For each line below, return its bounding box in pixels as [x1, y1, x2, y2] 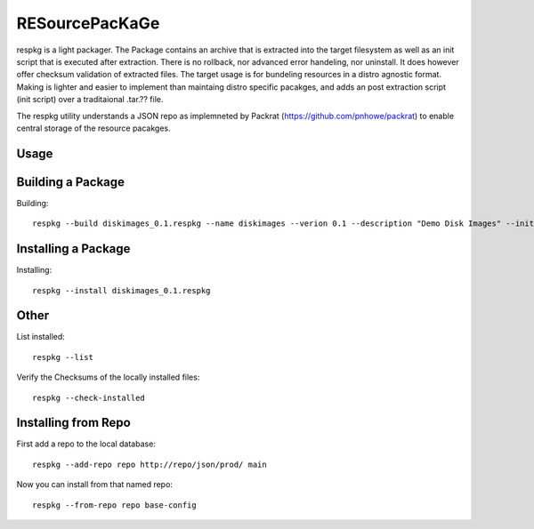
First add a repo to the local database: [16, 438, 156, 449]
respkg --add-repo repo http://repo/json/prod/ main [32, 459, 267, 469]
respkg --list [32, 352, 93, 362]
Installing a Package [16, 241, 131, 257]
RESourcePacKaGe [16, 13, 160, 33]
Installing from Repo [16, 415, 131, 430]
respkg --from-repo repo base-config [32, 500, 198, 510]
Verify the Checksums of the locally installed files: [16, 372, 200, 382]
